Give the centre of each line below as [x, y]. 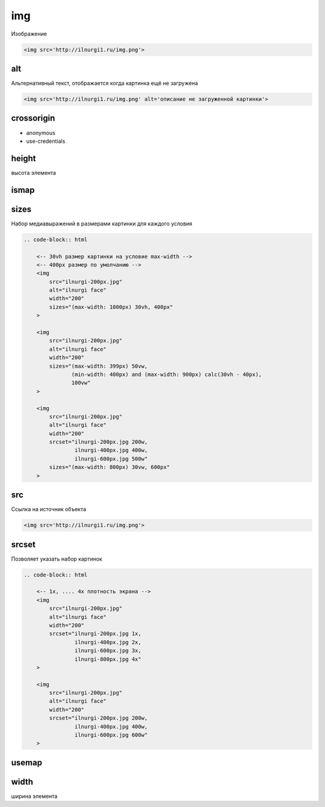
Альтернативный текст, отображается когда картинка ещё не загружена [105, 83]
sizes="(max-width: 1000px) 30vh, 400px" [111, 307]
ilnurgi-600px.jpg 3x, [108, 651]
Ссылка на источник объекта [49, 509]
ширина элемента [34, 796]
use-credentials [46, 141]
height [23, 158]
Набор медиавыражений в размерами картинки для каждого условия [102, 224]
